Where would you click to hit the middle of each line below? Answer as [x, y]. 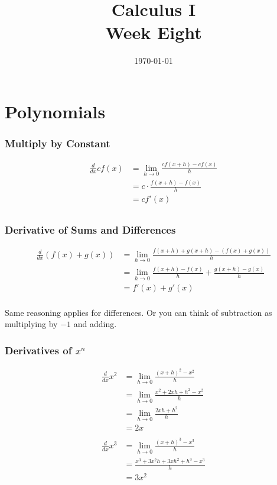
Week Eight [154, 32]
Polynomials [55, 111]
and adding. [95, 324]
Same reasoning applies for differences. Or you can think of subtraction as [138, 312]
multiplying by [31, 324]
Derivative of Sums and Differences [90, 230]
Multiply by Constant [58, 143]
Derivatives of [38, 350]
